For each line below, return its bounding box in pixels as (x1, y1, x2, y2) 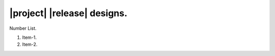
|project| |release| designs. (9, 8, 127, 19)
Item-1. (22, 34, 37, 40)
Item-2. (22, 41, 38, 47)
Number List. (9, 25, 37, 31)
